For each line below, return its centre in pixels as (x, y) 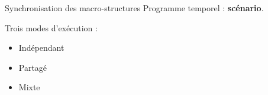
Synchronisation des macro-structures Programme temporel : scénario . (134, 8)
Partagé (33, 67)
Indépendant (41, 47)
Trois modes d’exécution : (51, 27)
